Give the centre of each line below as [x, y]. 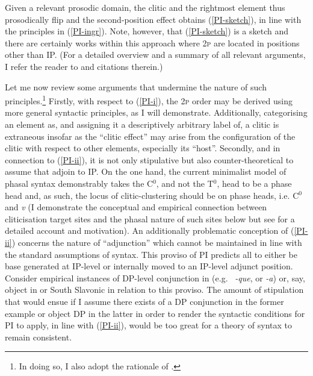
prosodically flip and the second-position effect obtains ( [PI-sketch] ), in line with [153, 19]
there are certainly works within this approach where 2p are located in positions [152, 42]
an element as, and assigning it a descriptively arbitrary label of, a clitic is [142, 124]
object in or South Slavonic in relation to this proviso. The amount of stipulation [154, 290]
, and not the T [185, 183]
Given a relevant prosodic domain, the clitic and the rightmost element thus [145, 7]
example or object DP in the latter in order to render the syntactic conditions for [155, 313]
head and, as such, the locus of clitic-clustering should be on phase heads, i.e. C [152, 195]
